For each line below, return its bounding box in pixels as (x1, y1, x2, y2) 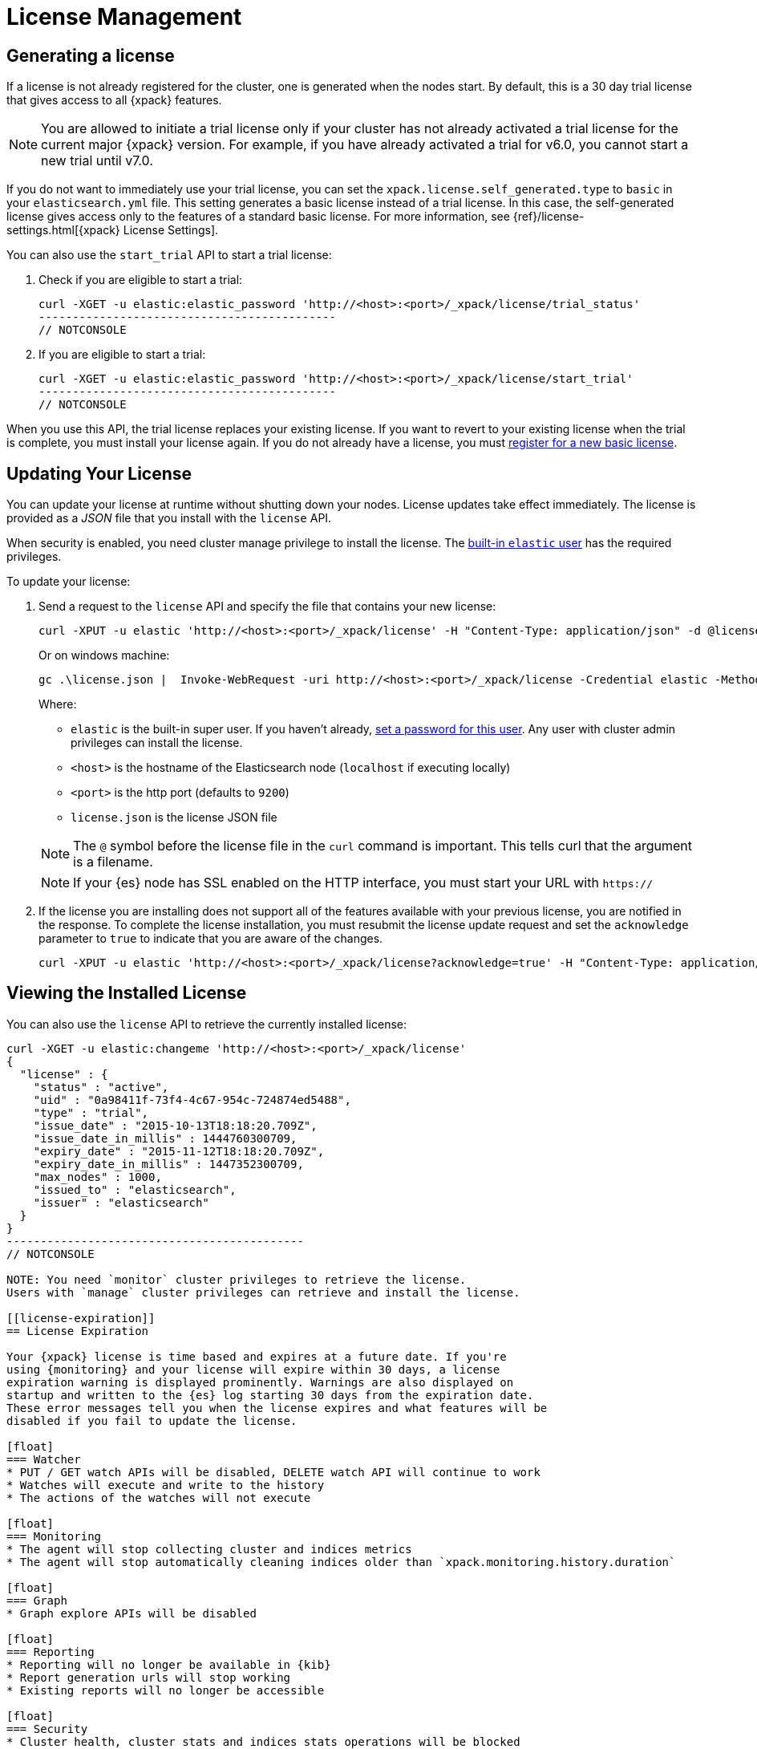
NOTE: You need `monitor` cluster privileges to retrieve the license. (6, 1272, 467, 1286)
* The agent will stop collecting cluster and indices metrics (6, 1542, 412, 1556)
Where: (38, 697, 77, 712)
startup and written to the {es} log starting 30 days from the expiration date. (6, 1388, 534, 1402)
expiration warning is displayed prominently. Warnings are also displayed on (6, 1375, 514, 1389)
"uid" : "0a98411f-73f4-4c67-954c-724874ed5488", (33, 1093, 351, 1106)
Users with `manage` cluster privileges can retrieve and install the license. (6, 1285, 520, 1299)
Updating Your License (6, 463, 192, 484)
